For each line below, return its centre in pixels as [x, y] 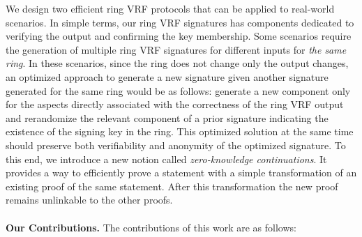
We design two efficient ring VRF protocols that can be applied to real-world [170, 8]
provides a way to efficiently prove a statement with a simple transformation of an [181, 173]
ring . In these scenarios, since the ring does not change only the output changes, [177, 63]
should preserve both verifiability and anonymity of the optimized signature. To [176, 145]
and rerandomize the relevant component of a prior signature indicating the [167, 117]
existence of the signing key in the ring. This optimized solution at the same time [180, 131]
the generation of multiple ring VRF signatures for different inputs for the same [176, 49]
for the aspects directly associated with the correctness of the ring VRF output [175, 104]
